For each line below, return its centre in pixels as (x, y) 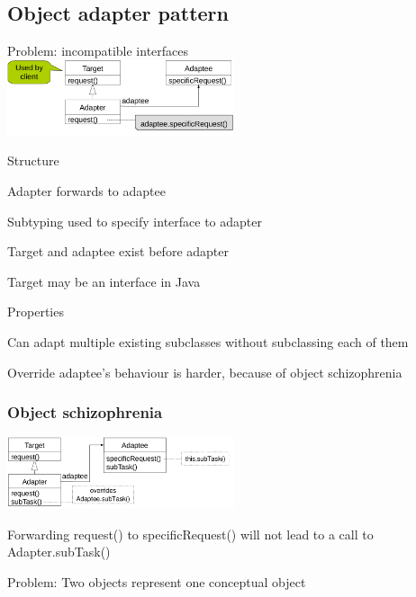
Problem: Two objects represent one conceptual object (157, 581)
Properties (36, 312)
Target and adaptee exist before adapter (118, 251)
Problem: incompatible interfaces (98, 51)
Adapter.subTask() (59, 552)
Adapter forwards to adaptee (86, 190)
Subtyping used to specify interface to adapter (135, 221)
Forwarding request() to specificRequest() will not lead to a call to (190, 534)
